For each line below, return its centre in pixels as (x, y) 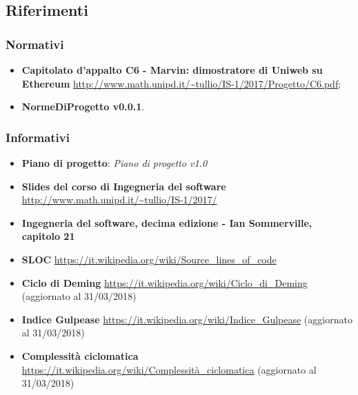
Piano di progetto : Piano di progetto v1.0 (115, 163)
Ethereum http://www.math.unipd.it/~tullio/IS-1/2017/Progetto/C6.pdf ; (181, 83)
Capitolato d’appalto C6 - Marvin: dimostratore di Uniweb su (172, 70)
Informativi (38, 137)
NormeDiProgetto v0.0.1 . (83, 107)
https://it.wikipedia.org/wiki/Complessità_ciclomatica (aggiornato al (169, 369)
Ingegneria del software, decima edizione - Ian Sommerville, (167, 222)
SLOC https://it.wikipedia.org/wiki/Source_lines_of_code (149, 259)
